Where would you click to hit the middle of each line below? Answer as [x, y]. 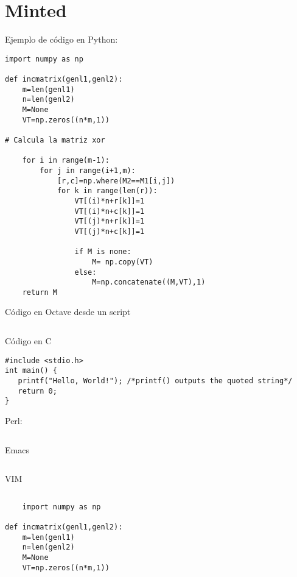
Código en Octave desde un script [68, 312]
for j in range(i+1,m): [88, 170]
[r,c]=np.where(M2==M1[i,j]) [116, 181]
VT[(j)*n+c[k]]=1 [110, 231]
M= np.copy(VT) [123, 262]
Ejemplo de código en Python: [61, 39]
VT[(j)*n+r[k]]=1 [110, 221]
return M [40, 292]
